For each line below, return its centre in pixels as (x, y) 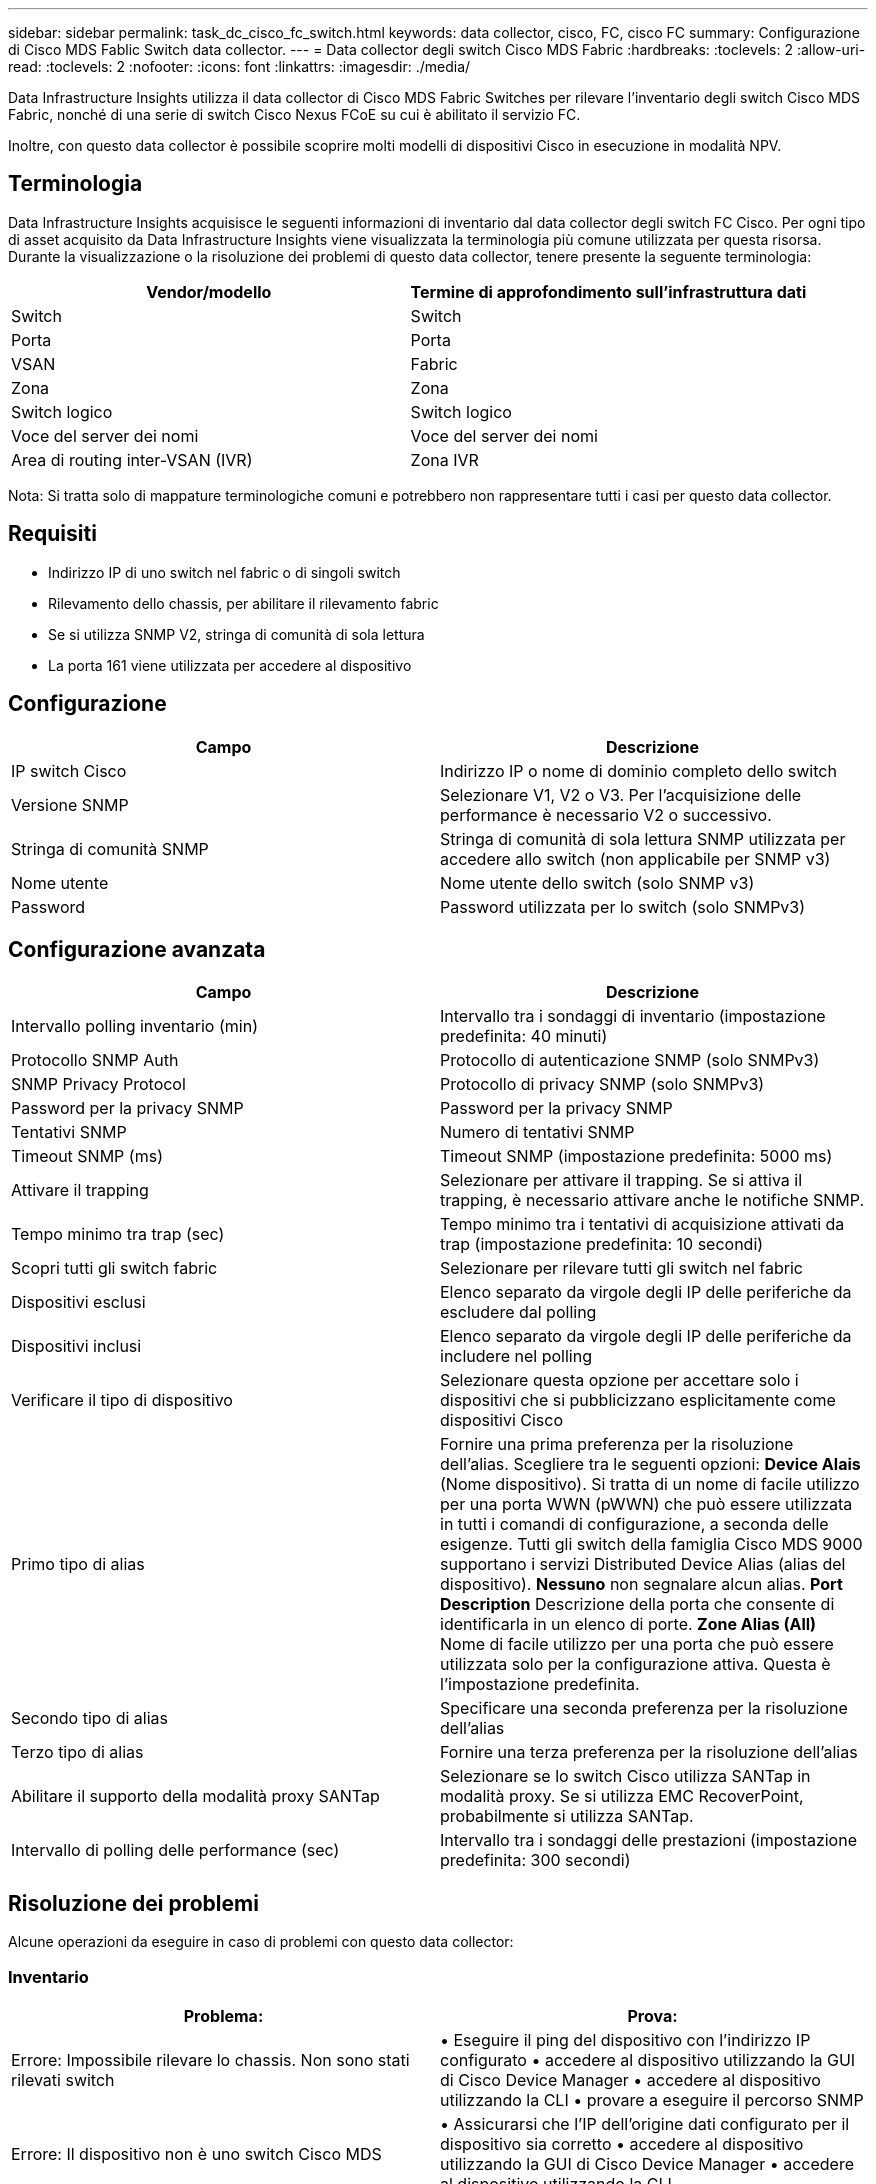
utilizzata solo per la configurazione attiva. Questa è (635, 1664)
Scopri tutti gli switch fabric (114, 1268)
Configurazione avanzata (137, 949)
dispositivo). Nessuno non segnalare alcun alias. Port (641, 1584)
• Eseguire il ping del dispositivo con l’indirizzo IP (625, 2039)
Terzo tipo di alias (77, 1752)
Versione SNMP (70, 804)
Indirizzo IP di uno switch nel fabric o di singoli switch (224, 572)
